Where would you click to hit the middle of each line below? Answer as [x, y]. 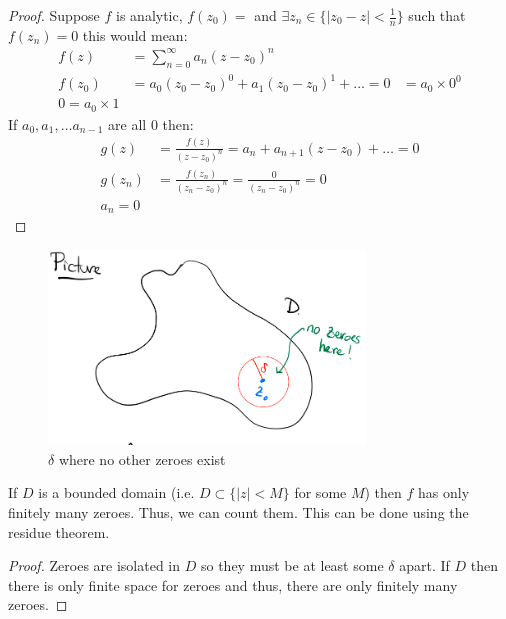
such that [437, 15]
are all [127, 123]
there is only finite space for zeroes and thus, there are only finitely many [233, 584]
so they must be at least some [292, 565]
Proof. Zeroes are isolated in [94, 565]
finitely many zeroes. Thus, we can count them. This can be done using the [238, 512]
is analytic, [149, 15]
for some [320, 492]
